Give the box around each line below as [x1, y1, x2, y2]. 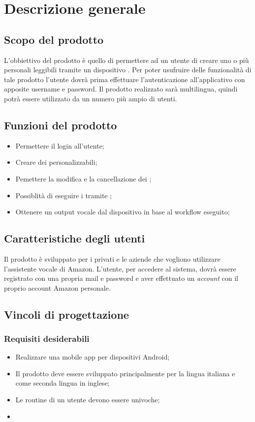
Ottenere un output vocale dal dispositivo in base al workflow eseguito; [15, 207, 230, 217]
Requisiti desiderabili [4, 332, 90, 344]
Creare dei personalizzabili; [15, 157, 97, 167]
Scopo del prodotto [4, 31, 104, 47]
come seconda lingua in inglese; [15, 378, 110, 388]
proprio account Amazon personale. [4, 282, 111, 293]
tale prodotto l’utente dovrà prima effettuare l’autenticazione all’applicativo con [4, 74, 245, 84]
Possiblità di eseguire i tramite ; [15, 190, 112, 200]
